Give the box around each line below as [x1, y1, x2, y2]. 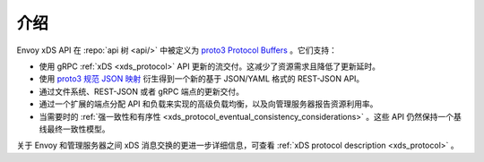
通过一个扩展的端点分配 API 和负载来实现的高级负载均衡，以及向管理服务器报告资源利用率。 [39, 98, 378, 109]
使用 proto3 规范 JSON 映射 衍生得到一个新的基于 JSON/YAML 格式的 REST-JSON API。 [39, 73, 365, 84]
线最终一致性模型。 [39, 124, 110, 134]
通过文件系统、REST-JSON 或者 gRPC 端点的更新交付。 [39, 86, 244, 97]
